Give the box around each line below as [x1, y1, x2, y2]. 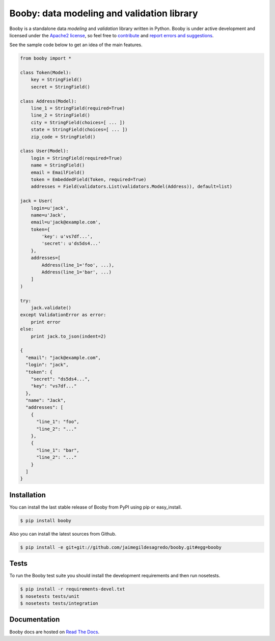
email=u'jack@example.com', [31, 219, 101, 225]
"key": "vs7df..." [31, 383, 77, 389]
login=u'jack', [31, 205, 69, 211]
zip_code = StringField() [31, 134, 96, 140]
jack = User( [20, 198, 53, 204]
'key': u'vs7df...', [41, 234, 93, 239]
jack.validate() [31, 304, 71, 311]
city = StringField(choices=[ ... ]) [31, 120, 125, 125]
